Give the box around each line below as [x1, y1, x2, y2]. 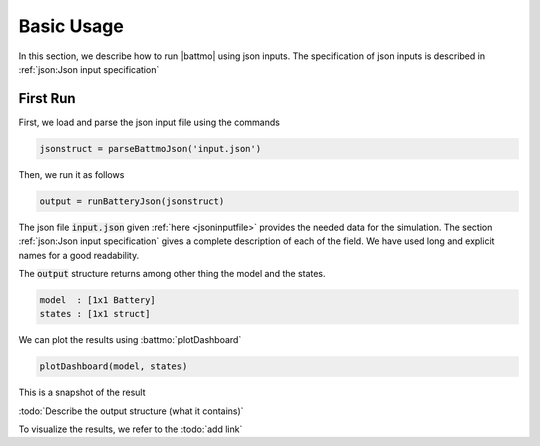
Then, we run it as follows [18, 168, 125, 180]
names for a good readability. [18, 249, 140, 261]
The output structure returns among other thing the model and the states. [18, 267, 326, 279]
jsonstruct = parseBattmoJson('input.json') [39, 143, 262, 154]
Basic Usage [18, 15, 124, 37]
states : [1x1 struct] [39, 308, 151, 320]
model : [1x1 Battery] [39, 294, 157, 305]
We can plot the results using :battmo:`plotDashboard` [18, 334, 242, 346]
